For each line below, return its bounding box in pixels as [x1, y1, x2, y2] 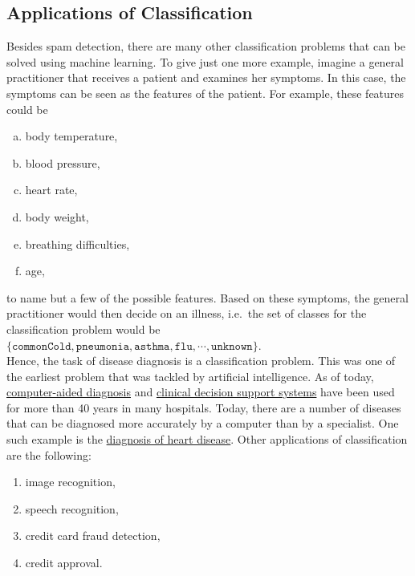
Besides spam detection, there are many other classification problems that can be [6, 38, 405, 55]
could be [6, 100, 48, 117]
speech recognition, [25, 500, 119, 517]
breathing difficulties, [25, 235, 130, 252]
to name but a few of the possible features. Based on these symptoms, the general [6, 289, 409, 306]
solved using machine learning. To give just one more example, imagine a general [6, 53, 404, 70]
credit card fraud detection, [25, 527, 161, 544]
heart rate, [25, 181, 78, 198]
